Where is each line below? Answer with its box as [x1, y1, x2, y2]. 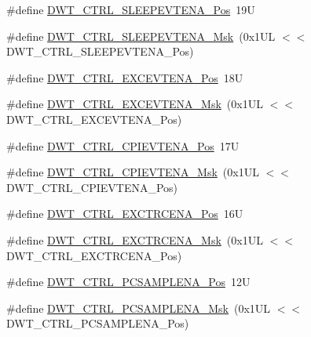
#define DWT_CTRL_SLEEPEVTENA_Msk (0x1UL [6, 27, 276, 44]
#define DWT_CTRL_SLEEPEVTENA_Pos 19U [6, 2, 255, 17]
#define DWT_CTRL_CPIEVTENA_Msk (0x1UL [6, 164, 259, 180]
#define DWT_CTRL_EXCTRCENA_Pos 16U [6, 205, 243, 222]
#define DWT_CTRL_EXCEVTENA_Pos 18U [6, 69, 243, 85]
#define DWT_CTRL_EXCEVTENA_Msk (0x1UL [6, 96, 263, 112]
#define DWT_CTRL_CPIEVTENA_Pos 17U [6, 137, 240, 154]
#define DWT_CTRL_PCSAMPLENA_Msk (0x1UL [6, 299, 271, 316]
